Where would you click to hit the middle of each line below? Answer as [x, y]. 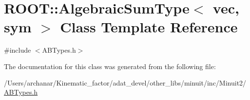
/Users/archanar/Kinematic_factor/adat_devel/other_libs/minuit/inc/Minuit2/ [125, 82]
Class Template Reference [149, 27]
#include [18, 50]
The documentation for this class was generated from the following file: [110, 66]
